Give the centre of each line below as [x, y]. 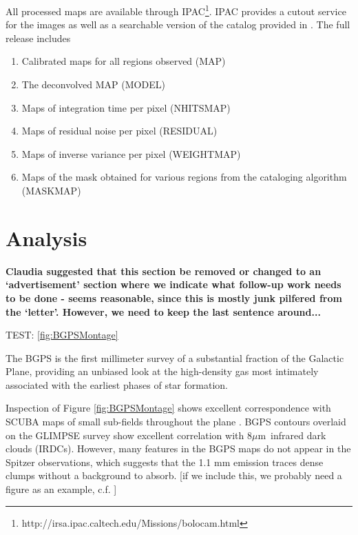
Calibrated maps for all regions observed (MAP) [124, 61]
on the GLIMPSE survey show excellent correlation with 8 [129, 435]
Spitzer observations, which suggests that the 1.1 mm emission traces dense [165, 462]
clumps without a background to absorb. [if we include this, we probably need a [174, 475]
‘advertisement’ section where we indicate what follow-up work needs [173, 284]
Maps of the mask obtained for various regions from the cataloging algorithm [184, 177]
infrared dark [298, 435]
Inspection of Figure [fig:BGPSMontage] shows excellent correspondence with [168, 408]
